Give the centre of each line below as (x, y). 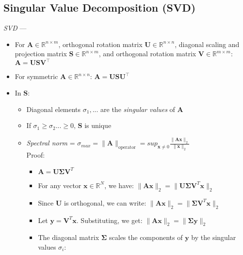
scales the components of (146, 237)
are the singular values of (138, 109)
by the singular (214, 237)
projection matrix (41, 54)
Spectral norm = (51, 143)
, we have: (119, 185)
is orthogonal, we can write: (105, 202)
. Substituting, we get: (109, 220)
